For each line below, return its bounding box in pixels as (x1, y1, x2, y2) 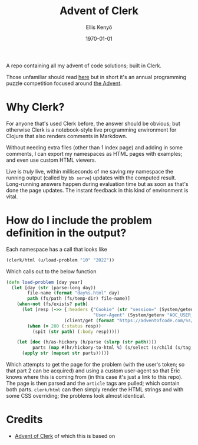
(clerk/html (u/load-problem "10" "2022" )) (6, 257, 115, 263)
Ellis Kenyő (85, 24, 113, 31)
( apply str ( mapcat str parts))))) (21, 350, 110, 356)
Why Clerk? (6, 100, 65, 114)
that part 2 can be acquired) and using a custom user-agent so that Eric (6, 367, 180, 374)
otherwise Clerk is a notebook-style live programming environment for (6, 126, 177, 133)
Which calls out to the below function (6, 267, 97, 275)
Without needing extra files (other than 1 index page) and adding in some (6, 143, 183, 151)
